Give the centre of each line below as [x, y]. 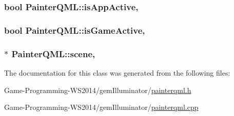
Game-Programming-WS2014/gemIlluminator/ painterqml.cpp [101, 107]
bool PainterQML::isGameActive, [75, 30]
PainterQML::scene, [53, 53]
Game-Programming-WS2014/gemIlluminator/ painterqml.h [98, 90]
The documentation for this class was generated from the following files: [117, 72]
